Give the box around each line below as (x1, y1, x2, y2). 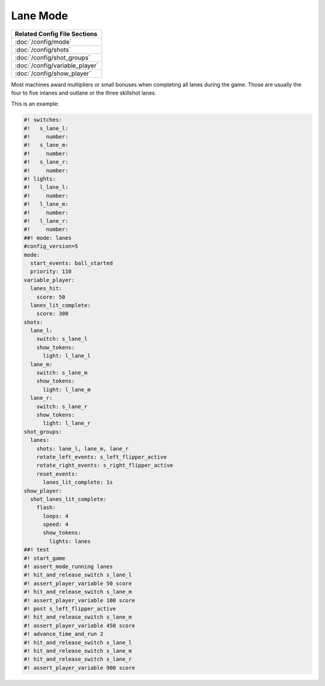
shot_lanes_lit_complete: (30, 496, 107, 502)
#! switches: (23, 116, 63, 123)
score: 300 (36, 310, 69, 317)
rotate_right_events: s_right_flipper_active (36, 462, 173, 469)
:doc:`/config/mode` (14, 37, 72, 46)
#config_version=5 (23, 243, 78, 250)
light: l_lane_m (43, 386, 91, 393)
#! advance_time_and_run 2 (23, 631, 104, 638)
